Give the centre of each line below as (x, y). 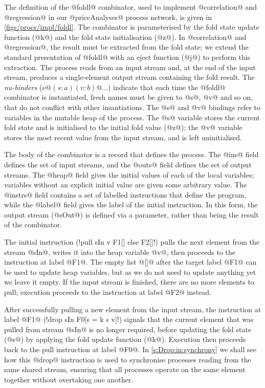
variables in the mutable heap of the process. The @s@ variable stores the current (132, 117)
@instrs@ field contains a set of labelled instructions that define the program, (125, 194)
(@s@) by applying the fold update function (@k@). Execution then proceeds (125, 339)
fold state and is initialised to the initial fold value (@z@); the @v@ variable (123, 127)
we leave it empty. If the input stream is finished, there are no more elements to (129, 282)
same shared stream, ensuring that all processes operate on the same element (125, 369)
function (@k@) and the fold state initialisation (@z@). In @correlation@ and (125, 37)
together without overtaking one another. (69, 379)
